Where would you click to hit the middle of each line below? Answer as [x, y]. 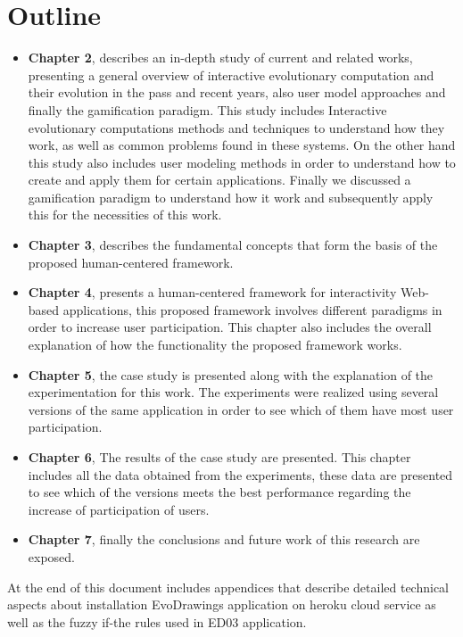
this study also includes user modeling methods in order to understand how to [242, 162]
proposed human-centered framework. [131, 262]
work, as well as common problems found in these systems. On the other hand [242, 145]
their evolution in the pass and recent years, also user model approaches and [237, 92]
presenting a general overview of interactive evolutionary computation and [231, 74]
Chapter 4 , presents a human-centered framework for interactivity [212, 292]
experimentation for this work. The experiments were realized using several [233, 392]
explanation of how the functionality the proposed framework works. [215, 345]
